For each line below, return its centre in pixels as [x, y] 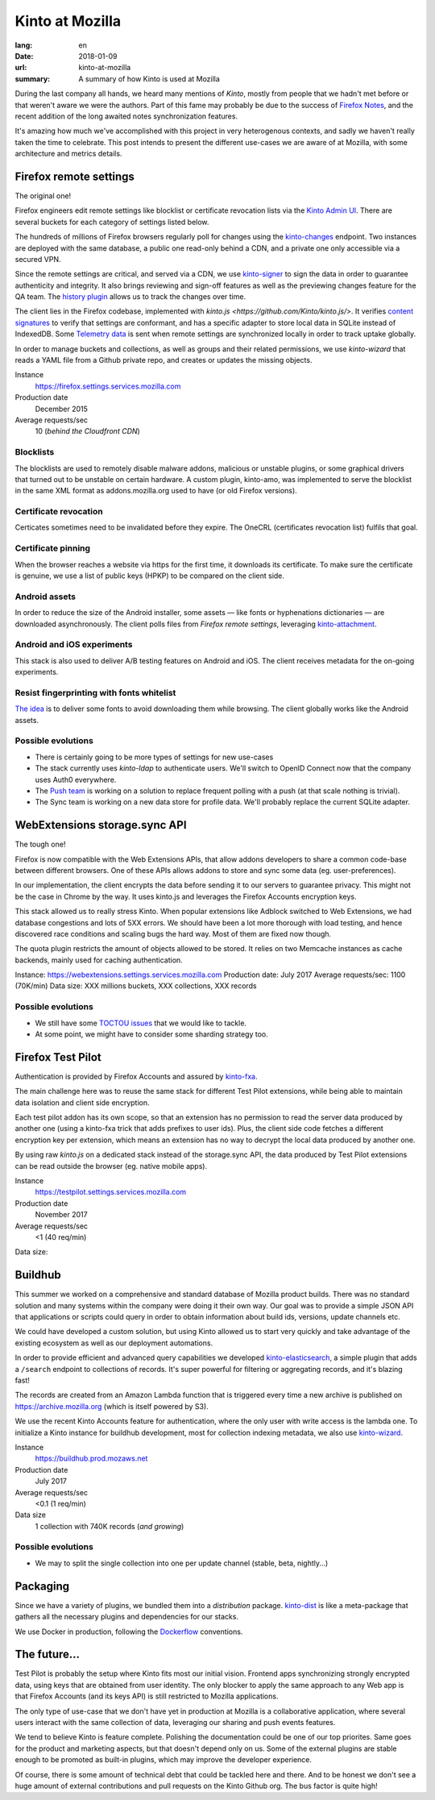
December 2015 [62, 409]
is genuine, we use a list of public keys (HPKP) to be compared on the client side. [150, 576]
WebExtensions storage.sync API [101, 825]
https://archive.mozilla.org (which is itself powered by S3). [112, 1406]
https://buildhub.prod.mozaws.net [91, 1458]
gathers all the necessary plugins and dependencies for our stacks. [127, 1617]
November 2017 [61, 1215]
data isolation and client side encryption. [82, 1102]
